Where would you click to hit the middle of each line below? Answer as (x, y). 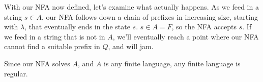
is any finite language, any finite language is (172, 63)
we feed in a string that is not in (55, 36)
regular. (16, 73)
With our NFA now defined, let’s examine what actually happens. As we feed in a (131, 7)
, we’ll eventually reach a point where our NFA (186, 36)
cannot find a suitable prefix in (52, 46)
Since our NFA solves (37, 63)
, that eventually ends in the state (77, 27)
